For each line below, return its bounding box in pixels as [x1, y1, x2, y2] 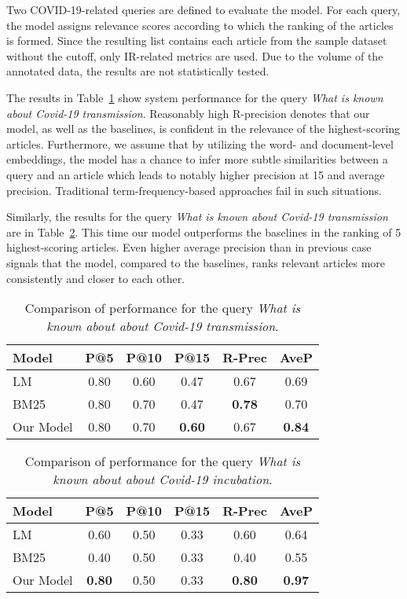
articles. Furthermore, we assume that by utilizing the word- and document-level [6, 135, 394, 152]
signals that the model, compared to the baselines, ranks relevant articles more [6, 254, 386, 270]
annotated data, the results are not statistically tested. [6, 63, 269, 79]
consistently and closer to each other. [6, 270, 185, 286]
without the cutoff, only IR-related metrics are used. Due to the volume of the [6, 47, 383, 64]
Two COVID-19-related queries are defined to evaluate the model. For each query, [6, 2, 401, 17]
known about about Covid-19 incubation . [53, 470, 273, 489]
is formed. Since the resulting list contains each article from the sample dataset [6, 32, 387, 49]
